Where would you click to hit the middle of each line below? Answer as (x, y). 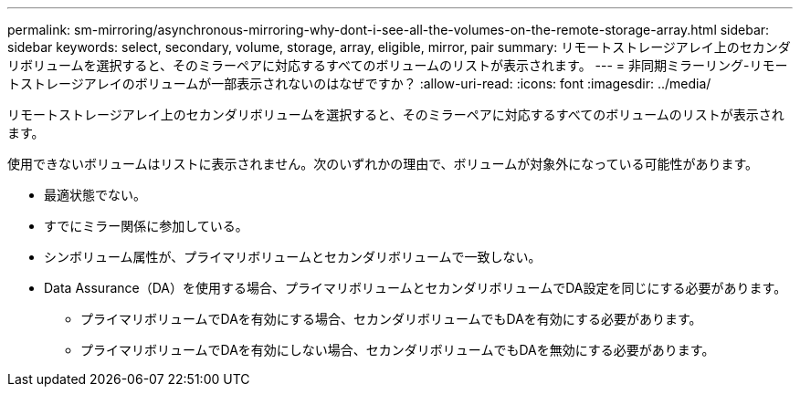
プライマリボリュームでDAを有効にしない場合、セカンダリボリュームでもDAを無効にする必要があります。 (398, 350)
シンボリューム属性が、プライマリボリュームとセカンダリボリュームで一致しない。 (293, 257)
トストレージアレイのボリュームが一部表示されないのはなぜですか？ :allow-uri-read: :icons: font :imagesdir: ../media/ (359, 83)
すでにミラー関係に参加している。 (146, 226)
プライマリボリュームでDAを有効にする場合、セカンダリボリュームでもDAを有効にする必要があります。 (391, 319)
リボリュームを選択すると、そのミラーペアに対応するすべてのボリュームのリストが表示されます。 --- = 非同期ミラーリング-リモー (398, 65)
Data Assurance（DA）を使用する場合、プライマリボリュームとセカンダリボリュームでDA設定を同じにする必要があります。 (416, 288)
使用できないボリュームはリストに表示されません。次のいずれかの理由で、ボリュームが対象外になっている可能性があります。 (383, 164)
